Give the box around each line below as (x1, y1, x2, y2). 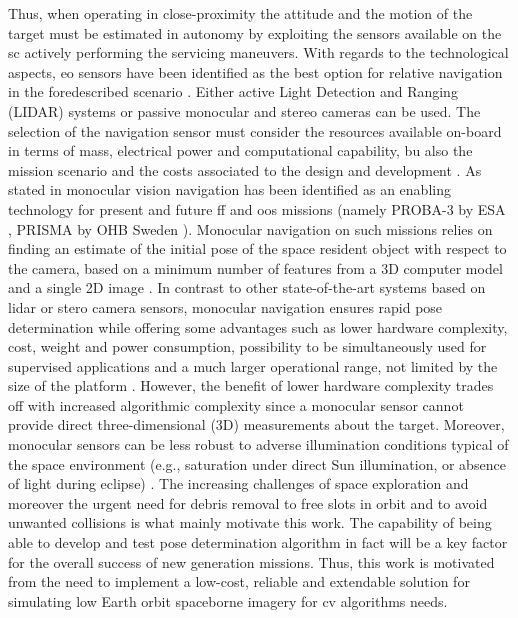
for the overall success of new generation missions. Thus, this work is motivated (8, 551, 495, 572)
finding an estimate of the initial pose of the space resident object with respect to (8, 238, 507, 259)
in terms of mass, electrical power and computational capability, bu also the (8, 140, 473, 161)
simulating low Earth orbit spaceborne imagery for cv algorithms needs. (8, 590, 448, 611)
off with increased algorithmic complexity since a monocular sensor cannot (8, 394, 464, 415)
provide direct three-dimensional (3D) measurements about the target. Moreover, (8, 414, 505, 435)
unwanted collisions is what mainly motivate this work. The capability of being (8, 512, 492, 533)
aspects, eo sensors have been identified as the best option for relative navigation (8, 61, 503, 82)
